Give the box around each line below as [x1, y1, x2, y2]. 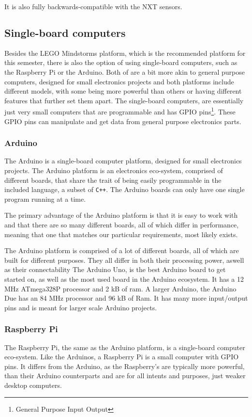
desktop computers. [4, 380, 62, 390]
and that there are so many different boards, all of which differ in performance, [4, 220, 239, 230]
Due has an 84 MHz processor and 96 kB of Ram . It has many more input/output [4, 293, 248, 303]
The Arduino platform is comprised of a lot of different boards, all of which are [4, 245, 239, 256]
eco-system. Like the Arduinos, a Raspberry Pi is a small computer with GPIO [4, 352, 239, 362]
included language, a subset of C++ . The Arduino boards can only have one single [4, 184, 245, 194]
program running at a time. [4, 193, 86, 204]
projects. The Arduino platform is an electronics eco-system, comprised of [4, 165, 223, 176]
